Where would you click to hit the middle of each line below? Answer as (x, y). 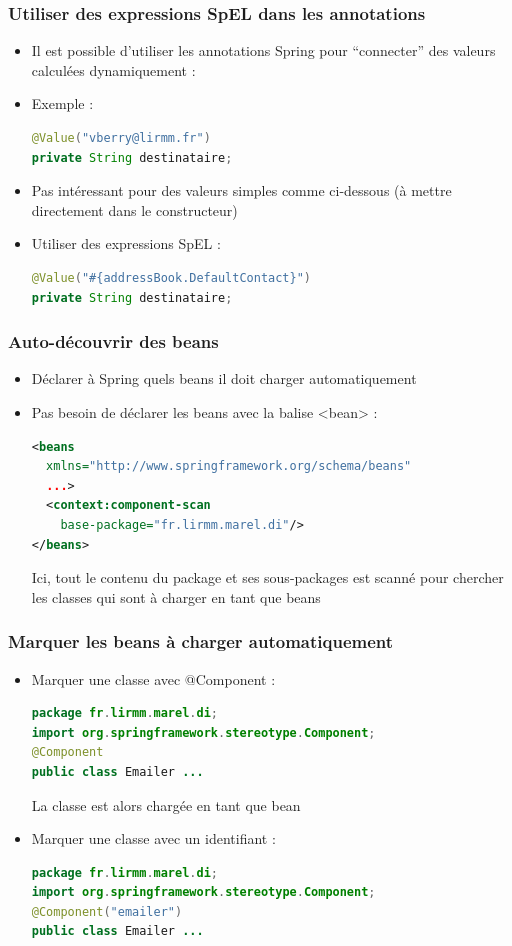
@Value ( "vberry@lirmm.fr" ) (121, 138)
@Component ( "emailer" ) (107, 911)
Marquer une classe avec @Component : (153, 678)
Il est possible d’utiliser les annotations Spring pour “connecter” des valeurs (263, 50)
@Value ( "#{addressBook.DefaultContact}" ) (171, 277)
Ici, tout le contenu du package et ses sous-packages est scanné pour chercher (267, 577)
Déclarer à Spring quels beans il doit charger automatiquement (224, 378)
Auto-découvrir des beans (113, 341)
